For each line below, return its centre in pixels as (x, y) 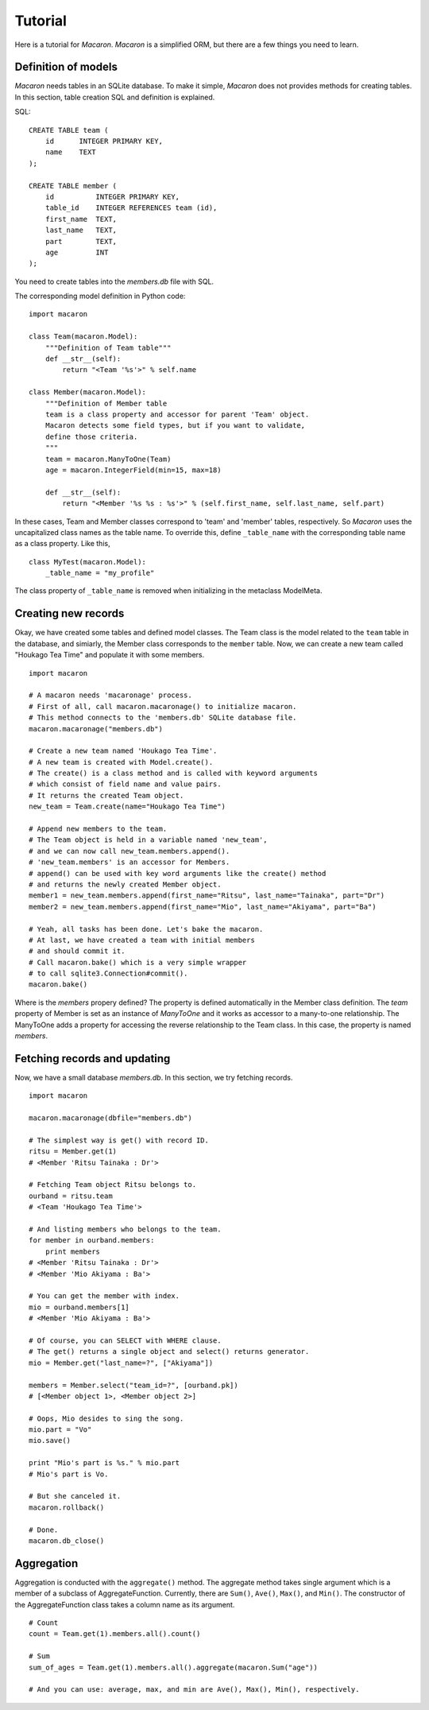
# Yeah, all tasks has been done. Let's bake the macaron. (146, 929)
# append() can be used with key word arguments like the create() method (178, 873)
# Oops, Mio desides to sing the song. (106, 1418)
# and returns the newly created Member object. (125, 884)
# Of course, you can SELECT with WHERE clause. (125, 1340)
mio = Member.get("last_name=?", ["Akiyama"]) (121, 1363)
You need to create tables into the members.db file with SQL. (114, 281)
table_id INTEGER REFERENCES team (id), (131, 208)
